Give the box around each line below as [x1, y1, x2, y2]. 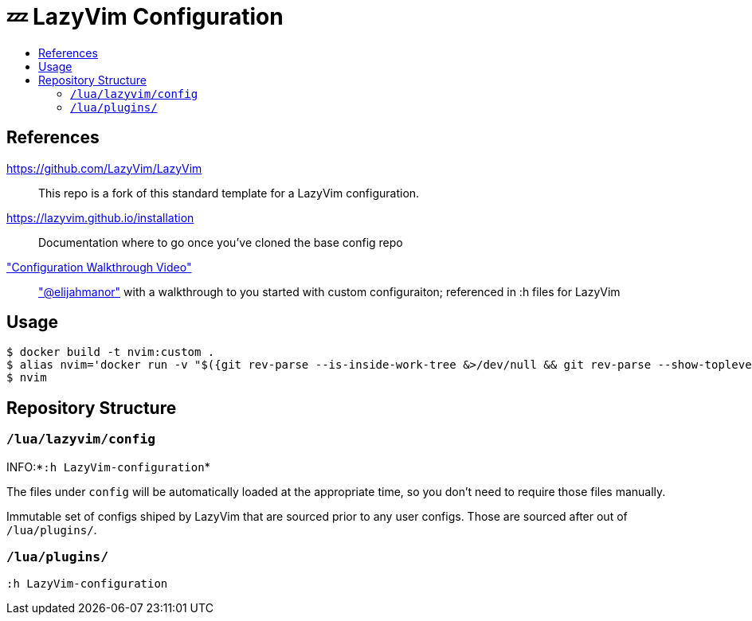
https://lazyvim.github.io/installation [6, 210, 194, 225]
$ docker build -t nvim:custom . [6, 346, 215, 359]
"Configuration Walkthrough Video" [6, 260, 192, 274]
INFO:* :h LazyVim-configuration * [6, 459, 210, 474]
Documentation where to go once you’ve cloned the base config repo [38, 235, 403, 249]
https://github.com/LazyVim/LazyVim [6, 161, 202, 175]
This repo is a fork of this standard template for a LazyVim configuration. [38, 186, 420, 200]
